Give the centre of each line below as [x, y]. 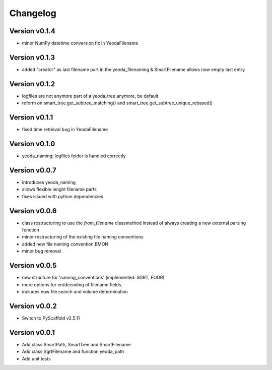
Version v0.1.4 [32, 31]
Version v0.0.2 [33, 306]
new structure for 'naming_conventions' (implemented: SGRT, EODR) [93, 278]
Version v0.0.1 [32, 332]
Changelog [33, 13]
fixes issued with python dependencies [62, 196]
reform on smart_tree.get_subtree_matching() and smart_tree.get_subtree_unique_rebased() [117, 103]
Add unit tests [37, 358]
